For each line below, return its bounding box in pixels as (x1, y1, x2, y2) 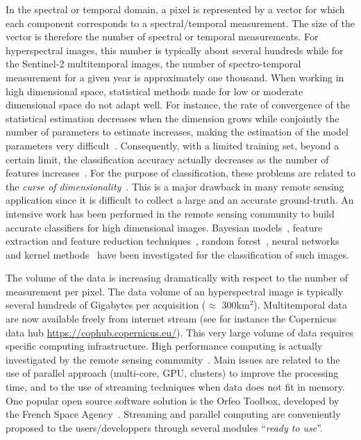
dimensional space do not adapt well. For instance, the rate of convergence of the (6, 97, 350, 112)
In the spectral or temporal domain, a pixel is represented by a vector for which (6, 2, 345, 16)
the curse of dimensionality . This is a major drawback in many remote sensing (6, 179, 344, 193)
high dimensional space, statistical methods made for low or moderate (6, 83, 303, 98)
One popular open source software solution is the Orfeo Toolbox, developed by (6, 393, 339, 407)
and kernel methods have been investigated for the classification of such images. (6, 247, 349, 261)
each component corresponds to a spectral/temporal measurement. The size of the (6, 15, 355, 30)
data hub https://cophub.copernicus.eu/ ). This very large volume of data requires (6, 325, 354, 339)
